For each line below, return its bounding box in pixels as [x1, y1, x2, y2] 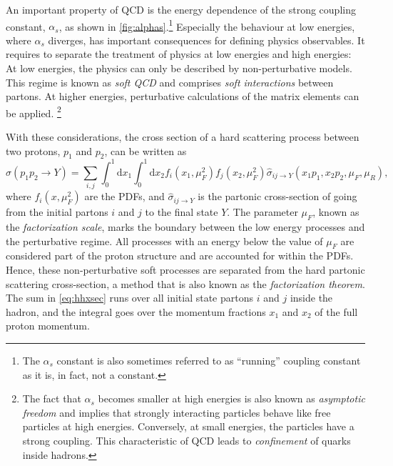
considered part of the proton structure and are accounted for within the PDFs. [6, 248, 354, 263]
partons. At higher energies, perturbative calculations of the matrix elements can [6, 89, 359, 104]
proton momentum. [6, 318, 90, 333]
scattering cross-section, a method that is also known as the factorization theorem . [6, 276, 365, 291]
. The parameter [227, 204, 298, 219]
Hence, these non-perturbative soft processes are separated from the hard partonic [6, 262, 365, 277]
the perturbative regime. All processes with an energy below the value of [6, 233, 323, 248]
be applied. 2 [6, 103, 61, 120]
